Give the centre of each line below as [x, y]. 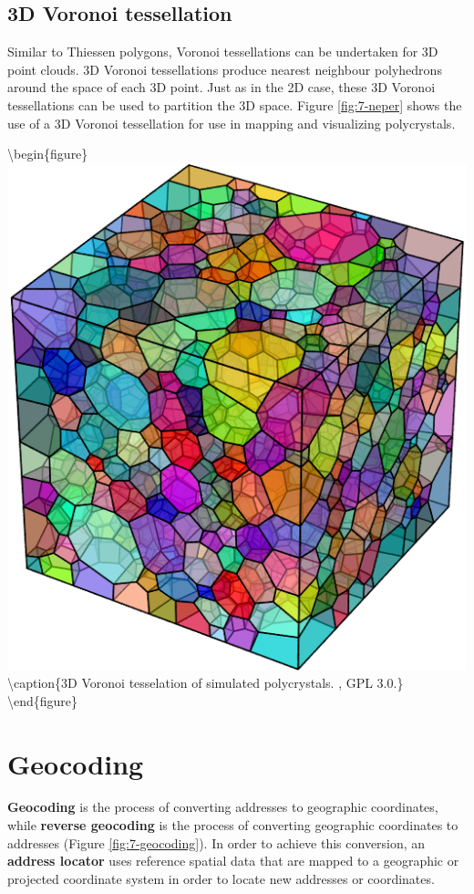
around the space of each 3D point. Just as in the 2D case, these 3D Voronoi [222, 87]
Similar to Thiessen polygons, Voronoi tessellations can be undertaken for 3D [223, 52]
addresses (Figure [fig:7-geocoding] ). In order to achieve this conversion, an [216, 842]
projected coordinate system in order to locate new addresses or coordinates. [221, 878]
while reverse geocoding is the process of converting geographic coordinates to [233, 825]
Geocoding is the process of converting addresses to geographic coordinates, [223, 807]
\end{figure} [43, 700]
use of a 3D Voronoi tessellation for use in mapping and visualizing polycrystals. [232, 123]
